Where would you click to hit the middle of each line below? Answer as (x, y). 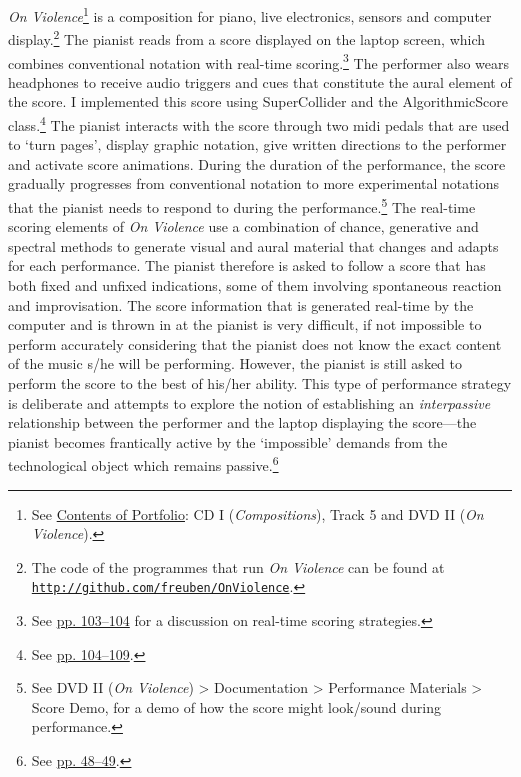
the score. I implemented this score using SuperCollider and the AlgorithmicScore (258, 101)
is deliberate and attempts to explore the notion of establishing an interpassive (249, 402)
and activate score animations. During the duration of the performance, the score (257, 163)
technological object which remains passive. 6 (143, 463)
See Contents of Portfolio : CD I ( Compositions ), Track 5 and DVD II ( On (257, 513)
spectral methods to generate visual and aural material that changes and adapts (253, 245)
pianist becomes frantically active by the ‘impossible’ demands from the (228, 441)
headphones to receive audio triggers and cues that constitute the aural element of (260, 81)
